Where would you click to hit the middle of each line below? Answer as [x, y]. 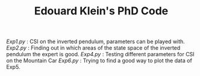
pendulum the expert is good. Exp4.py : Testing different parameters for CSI [100, 54]
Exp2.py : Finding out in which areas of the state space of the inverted [93, 48]
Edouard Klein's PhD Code [101, 11]
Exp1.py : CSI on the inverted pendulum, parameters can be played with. [95, 42]
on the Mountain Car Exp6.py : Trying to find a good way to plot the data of [99, 60]
